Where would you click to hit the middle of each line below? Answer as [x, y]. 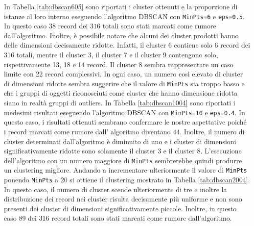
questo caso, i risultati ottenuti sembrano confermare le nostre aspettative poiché [125, 122]
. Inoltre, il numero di [212, 131]
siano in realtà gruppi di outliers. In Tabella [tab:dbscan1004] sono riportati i [120, 103]
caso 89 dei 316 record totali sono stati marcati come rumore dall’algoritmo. [118, 218]
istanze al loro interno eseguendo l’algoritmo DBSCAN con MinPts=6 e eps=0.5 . [124, 16]
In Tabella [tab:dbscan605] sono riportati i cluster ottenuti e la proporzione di [121, 6]
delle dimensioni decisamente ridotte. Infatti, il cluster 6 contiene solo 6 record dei [127, 45]
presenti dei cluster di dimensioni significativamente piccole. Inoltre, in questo [120, 208]
